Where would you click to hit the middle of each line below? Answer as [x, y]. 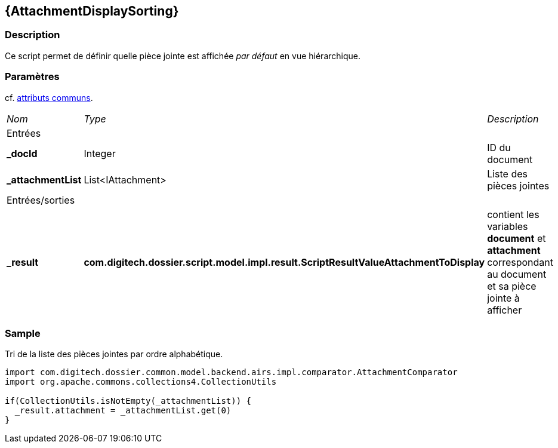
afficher [505, 310]
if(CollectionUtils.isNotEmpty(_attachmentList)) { [128, 401]
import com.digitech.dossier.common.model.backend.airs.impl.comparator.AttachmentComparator [231, 372]
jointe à [503, 298]
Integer [100, 153]
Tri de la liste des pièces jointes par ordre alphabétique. [114, 354]
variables [508, 226]
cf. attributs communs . [49, 97]
